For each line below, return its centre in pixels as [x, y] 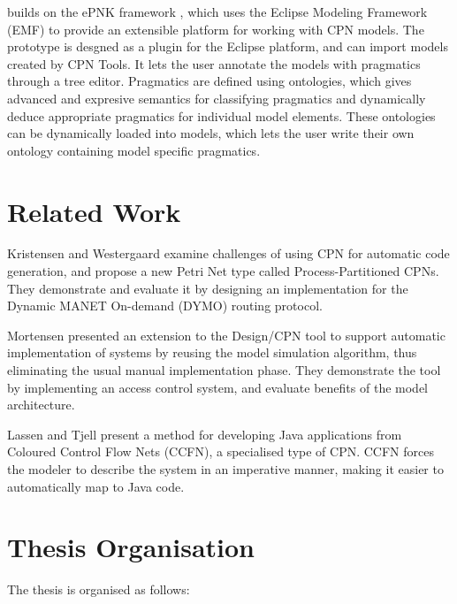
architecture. [41, 405]
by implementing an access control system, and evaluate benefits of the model [217, 387]
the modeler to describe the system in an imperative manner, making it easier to [225, 469]
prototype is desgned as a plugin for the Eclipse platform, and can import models [228, 46]
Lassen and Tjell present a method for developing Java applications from [205, 434]
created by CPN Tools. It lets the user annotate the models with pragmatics [214, 63]
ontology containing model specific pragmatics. [134, 150]
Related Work [94, 211]
